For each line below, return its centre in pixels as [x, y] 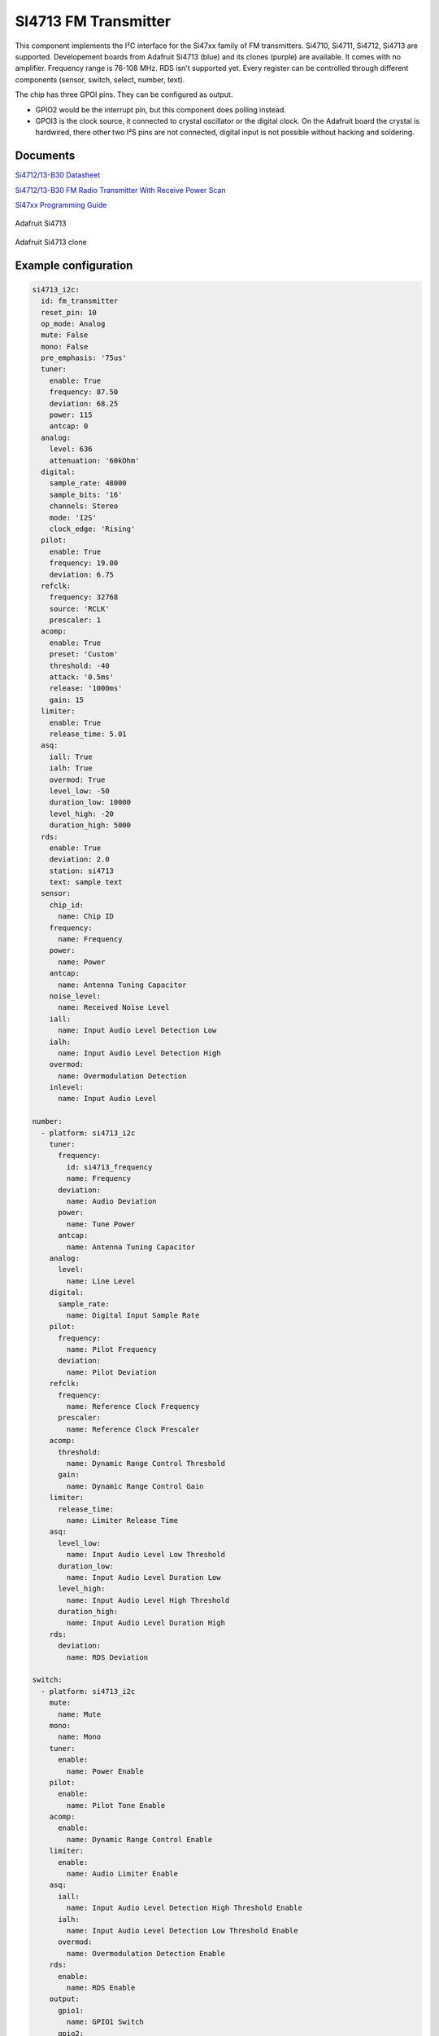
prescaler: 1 [75, 620]
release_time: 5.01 [88, 734]
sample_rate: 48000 [88, 483]
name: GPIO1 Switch [105, 2022]
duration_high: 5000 [90, 825]
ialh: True [71, 768]
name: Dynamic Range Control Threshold [146, 1463]
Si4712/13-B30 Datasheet [58, 175]
